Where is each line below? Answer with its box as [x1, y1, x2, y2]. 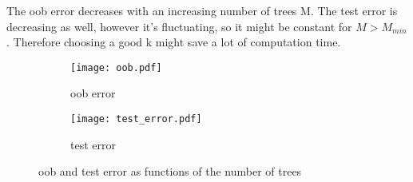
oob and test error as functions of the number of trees [38, 163, 302, 180]
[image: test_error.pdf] [70, 113, 202, 125]
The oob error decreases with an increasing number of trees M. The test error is [6, 2, 398, 18]
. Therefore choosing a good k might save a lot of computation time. [6, 34, 341, 50]
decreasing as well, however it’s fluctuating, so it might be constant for [6, 18, 352, 34]
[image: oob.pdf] [70, 61, 162, 73]
